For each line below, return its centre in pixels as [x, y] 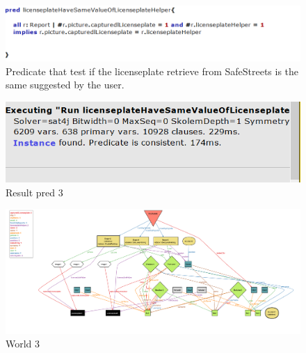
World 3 [23, 344]
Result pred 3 [34, 192]
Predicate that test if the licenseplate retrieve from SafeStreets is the [152, 71]
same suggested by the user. [65, 85]
